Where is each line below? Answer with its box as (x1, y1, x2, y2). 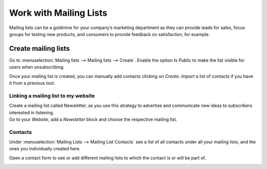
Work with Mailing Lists (9, 7, 108, 18)
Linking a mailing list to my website (9, 92, 95, 99)
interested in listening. (9, 109, 54, 115)
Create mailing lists (9, 44, 70, 53)
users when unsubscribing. (9, 64, 65, 70)
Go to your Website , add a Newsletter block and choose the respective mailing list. (9, 116, 178, 122)
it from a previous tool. (9, 80, 55, 86)
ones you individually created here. (9, 146, 81, 152)
